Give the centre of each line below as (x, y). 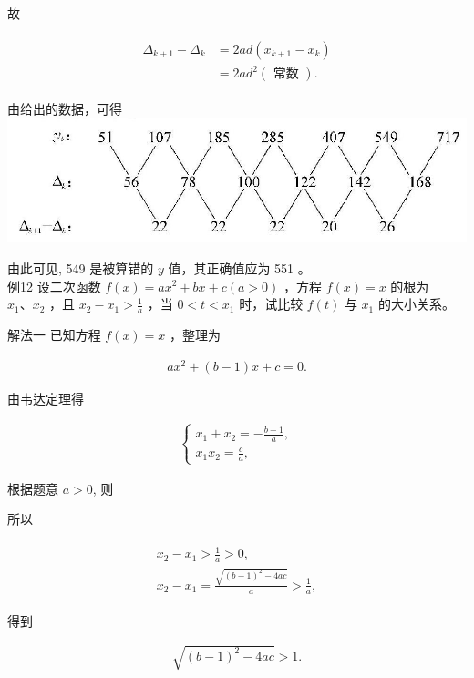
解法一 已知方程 (54, 334)
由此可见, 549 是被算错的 (81, 267)
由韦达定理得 (46, 398)
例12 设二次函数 (54, 286)
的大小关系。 (416, 304)
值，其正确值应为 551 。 (239, 267)
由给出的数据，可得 (65, 109)
